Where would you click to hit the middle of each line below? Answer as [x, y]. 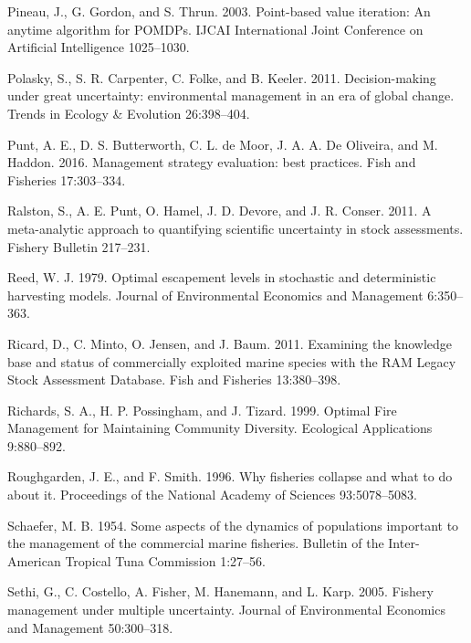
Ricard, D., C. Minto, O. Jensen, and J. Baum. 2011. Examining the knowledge [230, 343]
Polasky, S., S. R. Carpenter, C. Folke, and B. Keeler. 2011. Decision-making [222, 77]
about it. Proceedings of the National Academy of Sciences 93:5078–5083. [212, 495]
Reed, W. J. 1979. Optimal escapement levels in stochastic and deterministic [222, 277]
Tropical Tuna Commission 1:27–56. [165, 560]
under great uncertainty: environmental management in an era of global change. [231, 95]
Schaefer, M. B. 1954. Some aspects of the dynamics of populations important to [233, 525]
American [34, 560]
